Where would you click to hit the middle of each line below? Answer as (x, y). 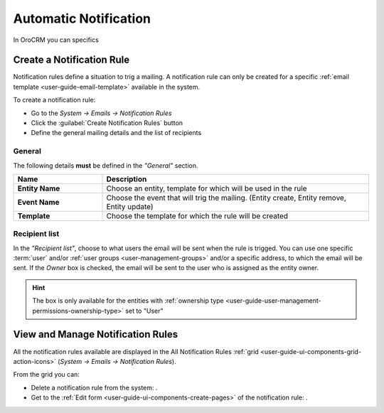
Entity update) (130, 206)
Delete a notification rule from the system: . (94, 387)
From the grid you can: (46, 375)
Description (127, 179)
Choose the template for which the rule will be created (197, 215)
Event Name (38, 202)
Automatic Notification (82, 18)
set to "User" (144, 311)
